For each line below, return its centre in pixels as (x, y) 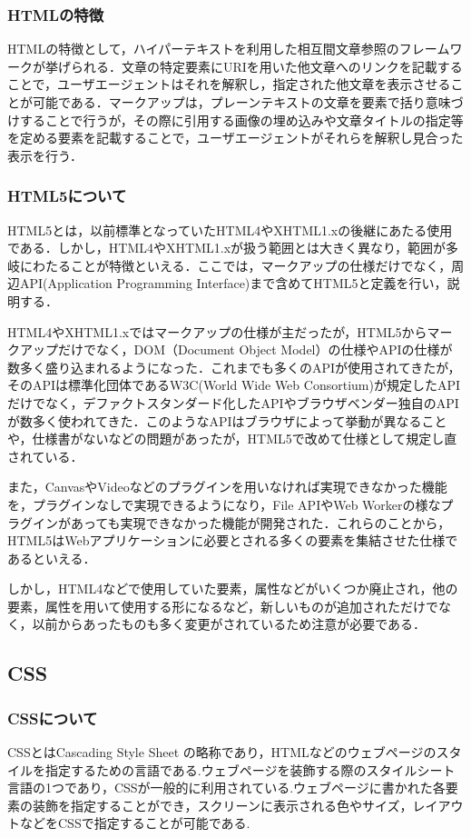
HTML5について (67, 196)
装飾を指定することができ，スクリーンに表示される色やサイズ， (222, 805)
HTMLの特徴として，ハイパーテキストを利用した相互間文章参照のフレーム (229, 49)
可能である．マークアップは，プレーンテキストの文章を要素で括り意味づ (248, 102)
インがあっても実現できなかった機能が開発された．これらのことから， (241, 522)
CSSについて (53, 718)
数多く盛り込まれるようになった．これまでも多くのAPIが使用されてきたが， (234, 367)
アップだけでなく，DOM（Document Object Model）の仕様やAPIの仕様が (236, 349)
